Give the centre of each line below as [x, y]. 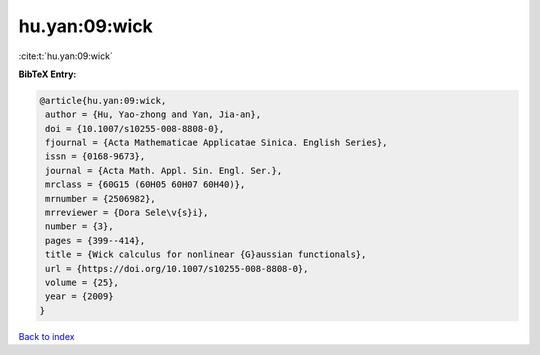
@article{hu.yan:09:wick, [103, 100]
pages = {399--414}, [95, 240]
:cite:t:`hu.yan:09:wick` [66, 56]
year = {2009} [79, 296]
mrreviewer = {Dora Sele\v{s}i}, [127, 213]
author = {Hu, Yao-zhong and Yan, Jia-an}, [153, 114]
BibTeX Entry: [47, 74]
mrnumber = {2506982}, [101, 198]
